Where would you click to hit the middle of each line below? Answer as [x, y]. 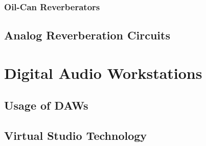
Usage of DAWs [46, 105]
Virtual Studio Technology [76, 135]
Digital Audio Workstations [103, 72]
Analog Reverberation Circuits [87, 35]
